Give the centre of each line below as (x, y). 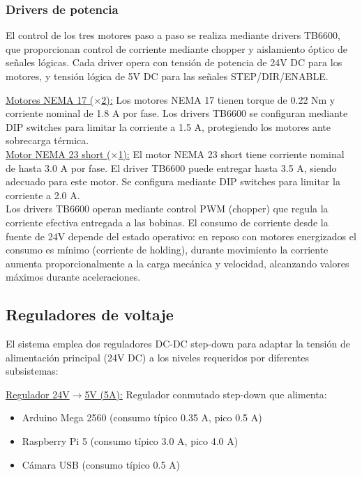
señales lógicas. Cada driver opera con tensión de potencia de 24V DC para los (174, 62)
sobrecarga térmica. (47, 140)
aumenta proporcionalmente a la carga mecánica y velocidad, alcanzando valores (178, 263)
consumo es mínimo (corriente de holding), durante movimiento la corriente (167, 250)
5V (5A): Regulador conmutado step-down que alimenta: (206, 394)
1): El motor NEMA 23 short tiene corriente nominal (231, 154)
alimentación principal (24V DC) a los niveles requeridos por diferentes (158, 357)
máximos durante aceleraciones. (73, 277)
